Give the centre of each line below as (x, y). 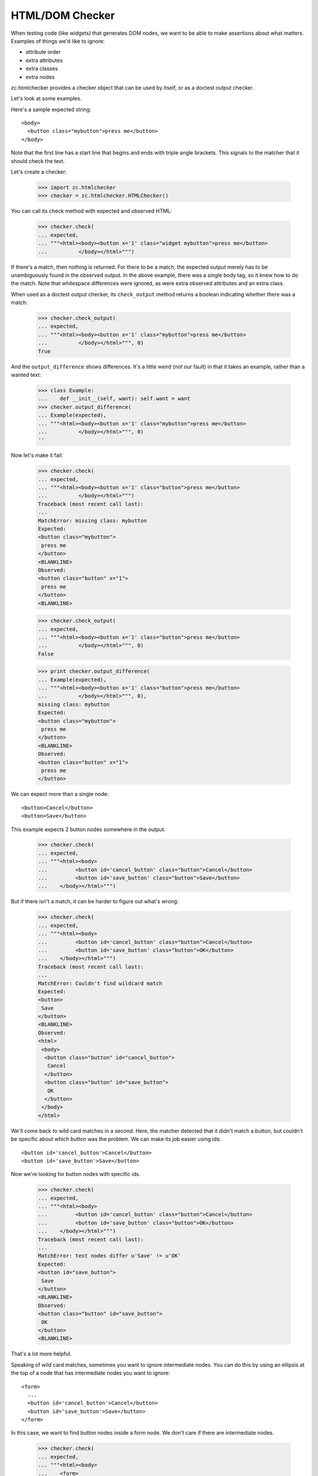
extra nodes (40, 77)
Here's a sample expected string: (51, 109)
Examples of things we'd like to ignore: (58, 41)
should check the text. (38, 161)
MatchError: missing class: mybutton (92, 520)
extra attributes (44, 60)
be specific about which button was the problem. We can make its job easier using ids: (116, 1139)
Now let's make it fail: (37, 455)
